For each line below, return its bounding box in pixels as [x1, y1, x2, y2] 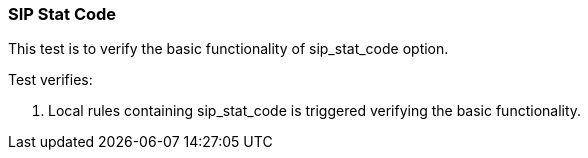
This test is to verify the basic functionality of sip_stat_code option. [8, 40, 449, 58]
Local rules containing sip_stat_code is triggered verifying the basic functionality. [48, 102, 582, 120]
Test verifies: [8, 71, 93, 89]
